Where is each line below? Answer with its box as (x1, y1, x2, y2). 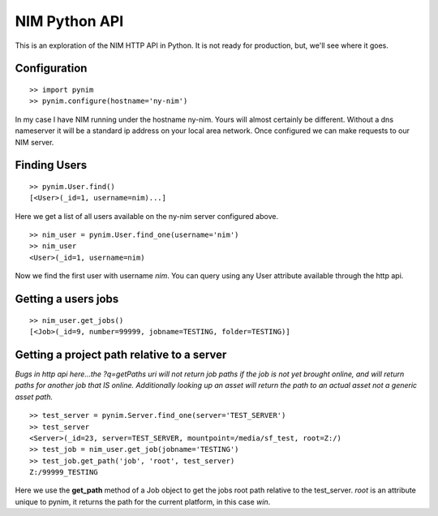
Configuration (15, 62, 88, 75)
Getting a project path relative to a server (15, 347, 227, 361)
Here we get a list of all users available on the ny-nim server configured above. (15, 211, 279, 221)
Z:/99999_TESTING (29, 467, 98, 477)
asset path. (15, 392, 54, 402)
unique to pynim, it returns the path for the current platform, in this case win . (15, 497, 271, 506)
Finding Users (15, 158, 88, 172)
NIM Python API (15, 12, 124, 30)
